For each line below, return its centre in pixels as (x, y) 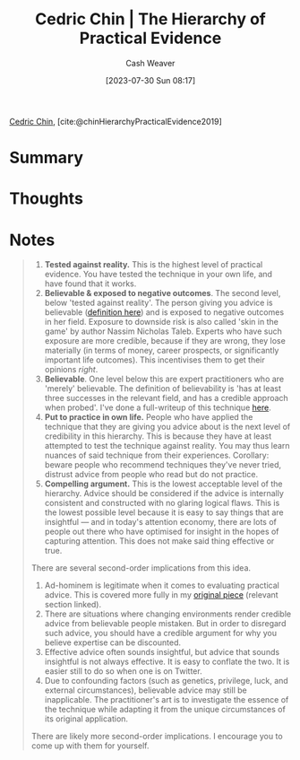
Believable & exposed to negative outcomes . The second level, (163, 293)
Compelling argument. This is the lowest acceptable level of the (163, 484)
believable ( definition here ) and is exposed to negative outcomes (164, 312)
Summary (46, 158)
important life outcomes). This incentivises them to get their (155, 360)
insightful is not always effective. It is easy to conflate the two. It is (167, 662)
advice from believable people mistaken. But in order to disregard (165, 624)
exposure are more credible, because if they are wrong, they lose (165, 341)
